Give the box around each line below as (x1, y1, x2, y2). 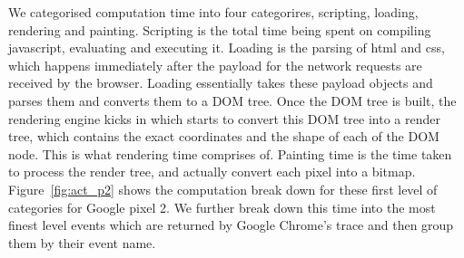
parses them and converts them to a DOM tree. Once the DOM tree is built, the (8, 91, 457, 110)
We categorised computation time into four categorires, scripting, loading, (8, 3, 419, 21)
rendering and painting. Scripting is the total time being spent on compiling (8, 20, 431, 39)
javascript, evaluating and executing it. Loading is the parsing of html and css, (8, 38, 445, 57)
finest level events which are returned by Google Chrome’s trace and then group (8, 215, 454, 234)
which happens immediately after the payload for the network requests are (8, 55, 422, 74)
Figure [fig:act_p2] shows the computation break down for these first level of (8, 179, 438, 198)
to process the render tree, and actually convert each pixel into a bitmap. (8, 162, 416, 181)
